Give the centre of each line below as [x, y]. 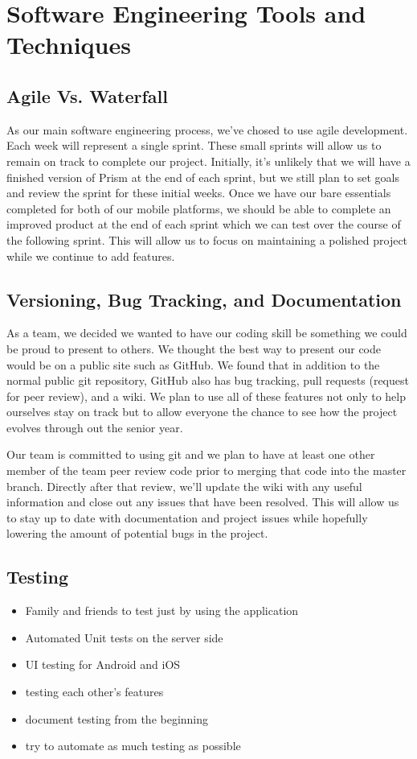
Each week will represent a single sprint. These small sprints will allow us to [194, 145]
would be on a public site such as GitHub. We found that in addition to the [193, 364]
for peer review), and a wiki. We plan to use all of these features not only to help [206, 396]
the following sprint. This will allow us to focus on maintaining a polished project [207, 239]
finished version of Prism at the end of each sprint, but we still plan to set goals [203, 177]
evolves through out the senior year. [95, 427]
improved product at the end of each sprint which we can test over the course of [204, 224]
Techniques [69, 45]
